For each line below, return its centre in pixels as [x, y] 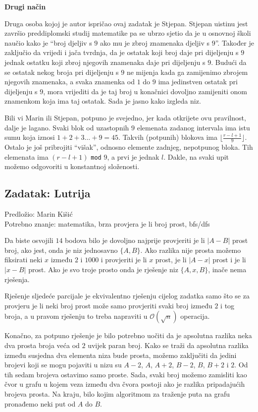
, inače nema [227, 269]
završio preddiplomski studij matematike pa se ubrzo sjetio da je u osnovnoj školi [128, 33]
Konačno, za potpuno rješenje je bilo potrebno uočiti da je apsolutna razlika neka [128, 335]
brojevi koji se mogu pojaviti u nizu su [63, 365]
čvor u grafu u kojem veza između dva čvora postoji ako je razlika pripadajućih [125, 384]
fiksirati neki [24, 260]
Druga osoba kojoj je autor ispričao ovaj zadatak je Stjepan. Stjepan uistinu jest [126, 23]
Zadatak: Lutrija [48, 193]
